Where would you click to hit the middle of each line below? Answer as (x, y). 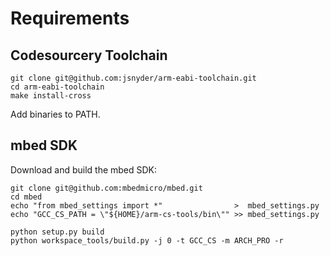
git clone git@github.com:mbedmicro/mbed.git (106, 188)
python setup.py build (57, 232)
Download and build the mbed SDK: (84, 169)
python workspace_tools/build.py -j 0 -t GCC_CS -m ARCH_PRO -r (147, 240)
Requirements (70, 18)
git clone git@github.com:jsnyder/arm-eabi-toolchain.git (133, 78)
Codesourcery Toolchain (89, 55)
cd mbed (26, 197)
